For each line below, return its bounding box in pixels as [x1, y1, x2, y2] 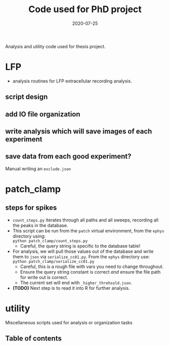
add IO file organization [5, 110, 80, 119]
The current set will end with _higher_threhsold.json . [20, 280, 133, 286]
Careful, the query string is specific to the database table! [20, 243, 141, 249]
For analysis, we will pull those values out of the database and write [12, 248, 154, 254]
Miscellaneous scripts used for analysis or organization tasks [5, 319, 133, 325]
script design [5, 93, 48, 101]
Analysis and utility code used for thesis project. [5, 43, 106, 49]
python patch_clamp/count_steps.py [12, 238, 88, 244]
